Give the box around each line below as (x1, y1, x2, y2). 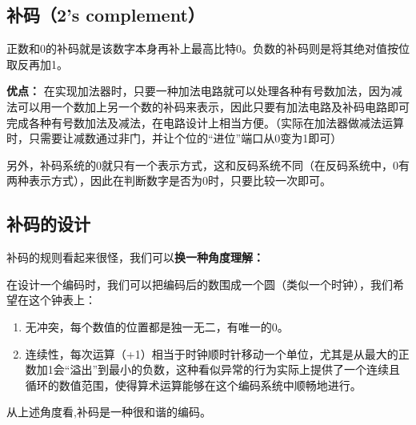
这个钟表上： (28, 291, 96, 308)
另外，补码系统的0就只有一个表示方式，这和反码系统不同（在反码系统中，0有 (6, 156, 410, 173)
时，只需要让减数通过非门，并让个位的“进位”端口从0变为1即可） (6, 130, 342, 146)
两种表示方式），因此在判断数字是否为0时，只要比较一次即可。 (6, 172, 331, 189)
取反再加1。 (6, 55, 68, 72)
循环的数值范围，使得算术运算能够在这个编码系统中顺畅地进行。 (25, 376, 362, 393)
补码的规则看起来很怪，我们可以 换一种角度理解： (6, 249, 264, 266)
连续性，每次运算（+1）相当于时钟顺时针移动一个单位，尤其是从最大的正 (25, 345, 410, 362)
